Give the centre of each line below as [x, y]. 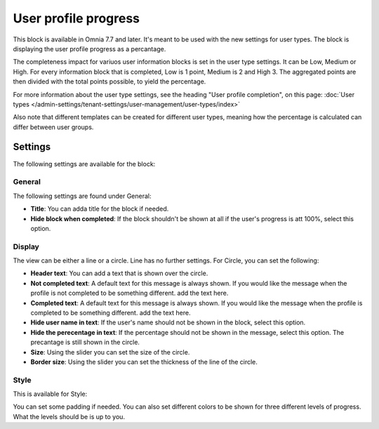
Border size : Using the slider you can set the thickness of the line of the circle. [144, 362]
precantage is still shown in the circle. [85, 342]
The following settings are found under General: [82, 196]
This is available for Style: [50, 394]
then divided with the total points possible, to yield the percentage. [109, 81]
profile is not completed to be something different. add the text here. [129, 293]
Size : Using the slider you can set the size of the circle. [110, 352]
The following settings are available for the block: [84, 164]
